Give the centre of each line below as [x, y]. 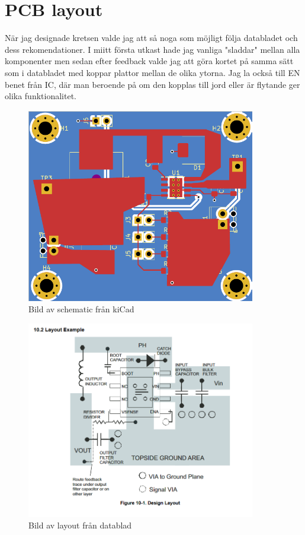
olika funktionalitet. [41, 96]
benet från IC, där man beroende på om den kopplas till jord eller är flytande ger [152, 84]
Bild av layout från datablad [80, 525]
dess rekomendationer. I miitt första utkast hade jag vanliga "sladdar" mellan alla [152, 49]
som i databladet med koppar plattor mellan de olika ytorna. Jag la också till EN [152, 72]
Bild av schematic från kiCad [81, 309]
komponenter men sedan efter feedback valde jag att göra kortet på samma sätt [149, 61]
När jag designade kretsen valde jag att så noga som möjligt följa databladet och [151, 38]
